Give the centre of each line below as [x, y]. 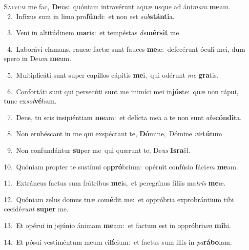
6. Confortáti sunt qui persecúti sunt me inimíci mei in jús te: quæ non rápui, [123, 91]
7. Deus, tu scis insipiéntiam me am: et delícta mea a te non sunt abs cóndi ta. [124, 117]
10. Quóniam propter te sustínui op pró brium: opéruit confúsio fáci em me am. [121, 166]
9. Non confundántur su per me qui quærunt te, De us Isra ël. [99, 150]
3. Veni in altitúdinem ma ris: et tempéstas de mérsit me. [94, 32]
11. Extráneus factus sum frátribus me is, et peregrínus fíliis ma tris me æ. [115, 183]
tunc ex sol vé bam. [30, 101]
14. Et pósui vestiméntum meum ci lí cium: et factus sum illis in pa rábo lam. [118, 241]
